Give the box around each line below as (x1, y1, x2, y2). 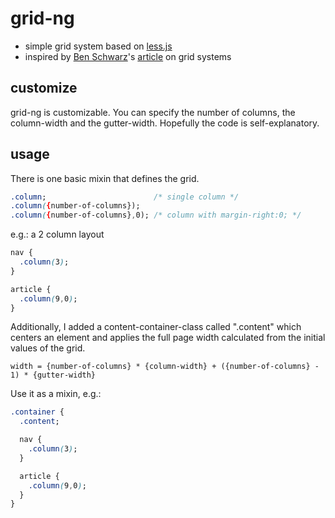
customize (10, 80, 78, 97)
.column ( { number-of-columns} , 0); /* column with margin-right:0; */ (10, 210, 302, 221)
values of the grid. (10, 342, 86, 354)
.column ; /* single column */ (10, 192, 240, 202)
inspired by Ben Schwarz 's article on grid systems (24, 50, 232, 62)
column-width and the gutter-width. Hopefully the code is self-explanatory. (10, 117, 320, 129)
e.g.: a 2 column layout (10, 228, 105, 241)
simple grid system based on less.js (24, 40, 173, 52)
